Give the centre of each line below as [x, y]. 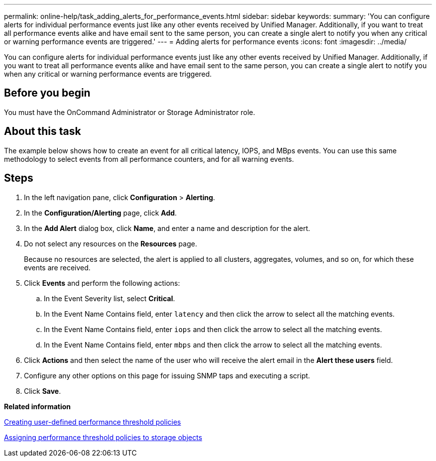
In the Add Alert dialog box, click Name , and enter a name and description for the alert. [167, 228]
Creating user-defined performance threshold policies [93, 422]
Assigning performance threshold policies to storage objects [103, 437]
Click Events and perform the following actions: [102, 283]
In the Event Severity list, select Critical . [109, 298]
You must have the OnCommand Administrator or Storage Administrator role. [130, 112]
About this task [43, 131]
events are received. [57, 267]
